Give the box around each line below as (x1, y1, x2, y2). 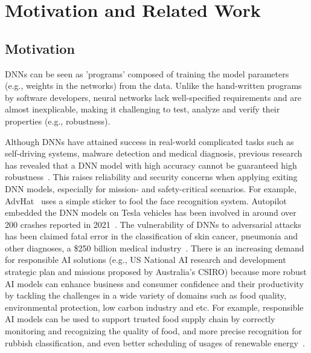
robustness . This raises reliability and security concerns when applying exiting (5, 170, 298, 183)
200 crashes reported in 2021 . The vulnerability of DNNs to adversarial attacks (5, 218, 301, 230)
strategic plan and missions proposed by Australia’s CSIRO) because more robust (5, 265, 307, 278)
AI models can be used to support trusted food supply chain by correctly (5, 313, 275, 325)
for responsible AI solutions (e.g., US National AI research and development (5, 253, 286, 266)
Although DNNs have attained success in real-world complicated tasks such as (5, 135, 294, 147)
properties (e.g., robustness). (5, 114, 111, 127)
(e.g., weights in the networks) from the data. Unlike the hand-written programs (5, 79, 302, 92)
